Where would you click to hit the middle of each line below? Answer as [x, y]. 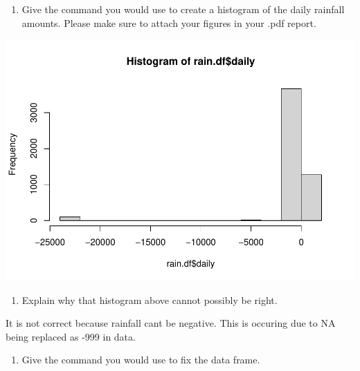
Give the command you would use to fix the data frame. [141, 360]
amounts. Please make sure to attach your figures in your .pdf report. [169, 22]
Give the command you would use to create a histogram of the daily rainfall [183, 9]
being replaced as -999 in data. [71, 336]
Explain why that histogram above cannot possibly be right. [150, 299]
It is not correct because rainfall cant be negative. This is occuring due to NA [171, 323]
